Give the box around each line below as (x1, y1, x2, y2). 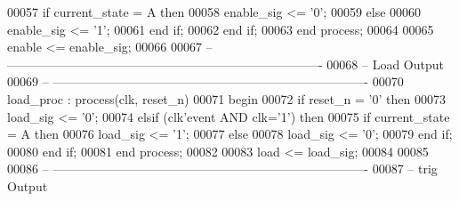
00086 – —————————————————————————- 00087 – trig (7, 159, 438, 178)
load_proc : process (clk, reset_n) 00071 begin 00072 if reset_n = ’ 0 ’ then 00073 (7, 89, 446, 108)
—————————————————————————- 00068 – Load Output (7, 54, 444, 73)
